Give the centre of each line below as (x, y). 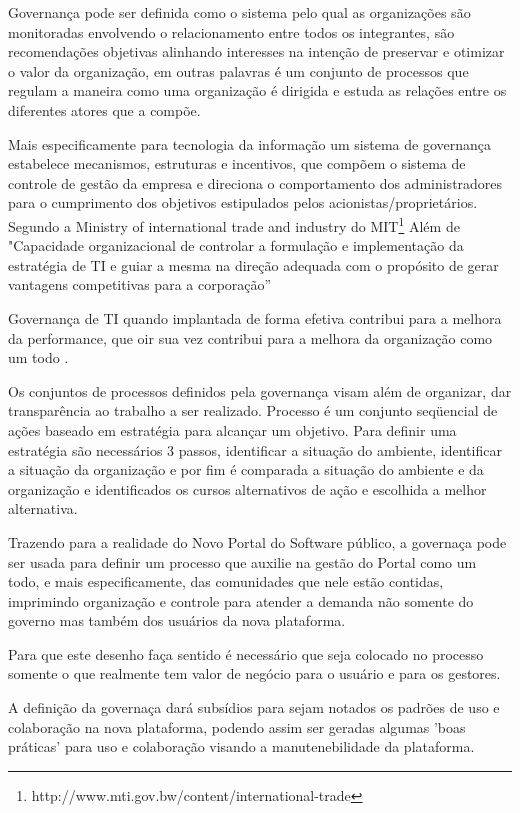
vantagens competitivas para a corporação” (140, 284)
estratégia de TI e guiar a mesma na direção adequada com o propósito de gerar (253, 264)
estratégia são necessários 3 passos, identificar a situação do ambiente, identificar (255, 449)
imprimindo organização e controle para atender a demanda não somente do (241, 600)
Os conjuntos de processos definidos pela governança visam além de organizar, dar (260, 390)
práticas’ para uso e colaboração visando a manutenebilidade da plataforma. (241, 746)
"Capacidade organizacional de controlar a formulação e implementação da (236, 245)
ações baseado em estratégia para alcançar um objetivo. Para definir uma (232, 429)
